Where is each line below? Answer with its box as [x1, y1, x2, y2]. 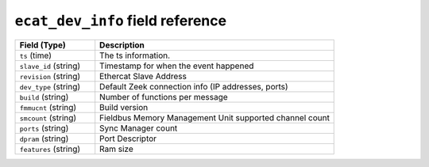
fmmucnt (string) [19, 101, 77, 112]
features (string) [19, 143, 81, 154]
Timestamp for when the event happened [99, 60, 254, 71]
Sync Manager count [99, 123, 178, 134]
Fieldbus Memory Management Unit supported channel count [99, 112, 330, 123]
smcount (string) [19, 112, 77, 123]
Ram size [99, 143, 134, 154]
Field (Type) [19, 40, 67, 51]
